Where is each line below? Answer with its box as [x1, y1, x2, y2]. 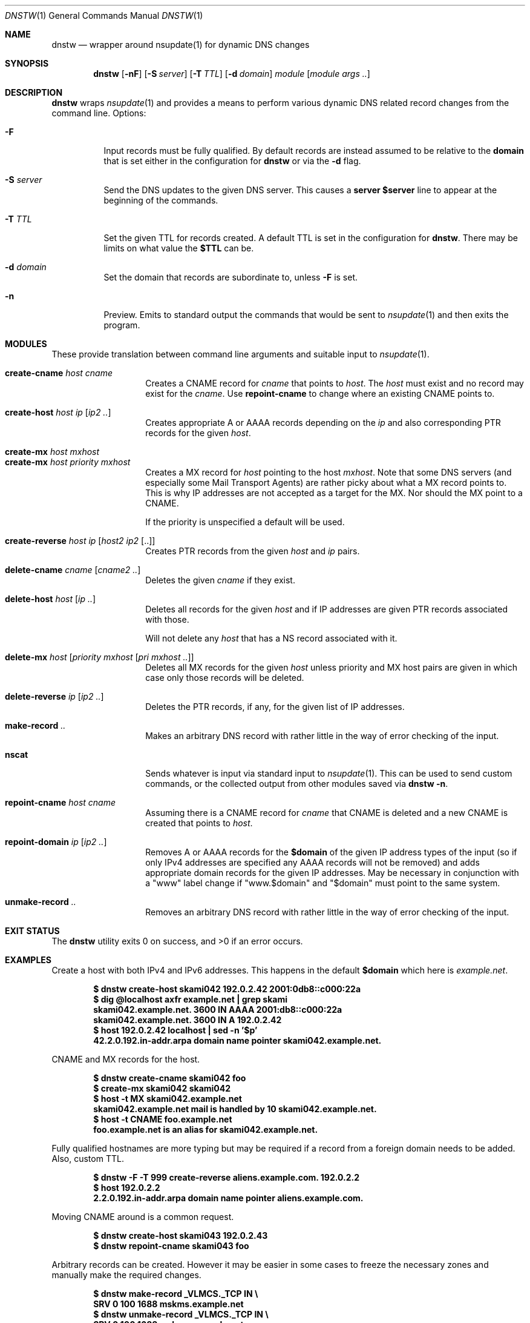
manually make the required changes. [51, 1270, 201, 1280]
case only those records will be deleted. [145, 672, 304, 683]
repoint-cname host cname [5, 797, 116, 807]
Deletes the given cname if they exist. [145, 575, 295, 585]
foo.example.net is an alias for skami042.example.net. [93, 1124, 318, 1135]
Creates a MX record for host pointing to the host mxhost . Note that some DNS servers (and [145, 467, 512, 477]
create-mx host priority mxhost [5, 457, 131, 467]
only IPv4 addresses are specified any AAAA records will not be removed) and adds [145, 857, 480, 867]
